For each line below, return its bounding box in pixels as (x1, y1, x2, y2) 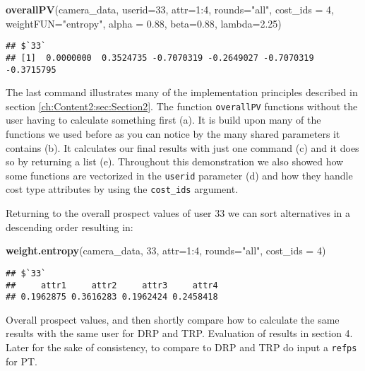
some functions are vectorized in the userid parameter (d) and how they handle (6, 167, 353, 182)
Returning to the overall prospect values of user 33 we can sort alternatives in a (6, 206, 351, 220)
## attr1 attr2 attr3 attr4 (6, 280, 218, 290)
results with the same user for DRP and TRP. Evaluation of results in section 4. (6, 326, 353, 341)
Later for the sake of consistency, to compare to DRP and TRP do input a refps (6, 340, 357, 355)
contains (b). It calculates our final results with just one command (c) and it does (6, 140, 359, 155)
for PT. (6, 353, 37, 368)
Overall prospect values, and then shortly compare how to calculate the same (6, 312, 340, 326)
